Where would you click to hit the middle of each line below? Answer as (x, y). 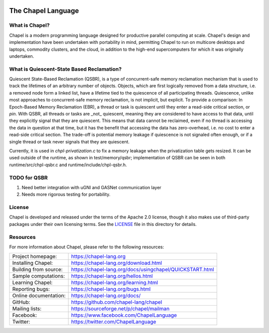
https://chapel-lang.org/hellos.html (112, 276)
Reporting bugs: (31, 289)
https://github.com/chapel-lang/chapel (117, 302)
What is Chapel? (29, 25)
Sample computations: (39, 276)
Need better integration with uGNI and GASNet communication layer (91, 187)
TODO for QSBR (29, 178)
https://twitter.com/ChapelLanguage (114, 322)
